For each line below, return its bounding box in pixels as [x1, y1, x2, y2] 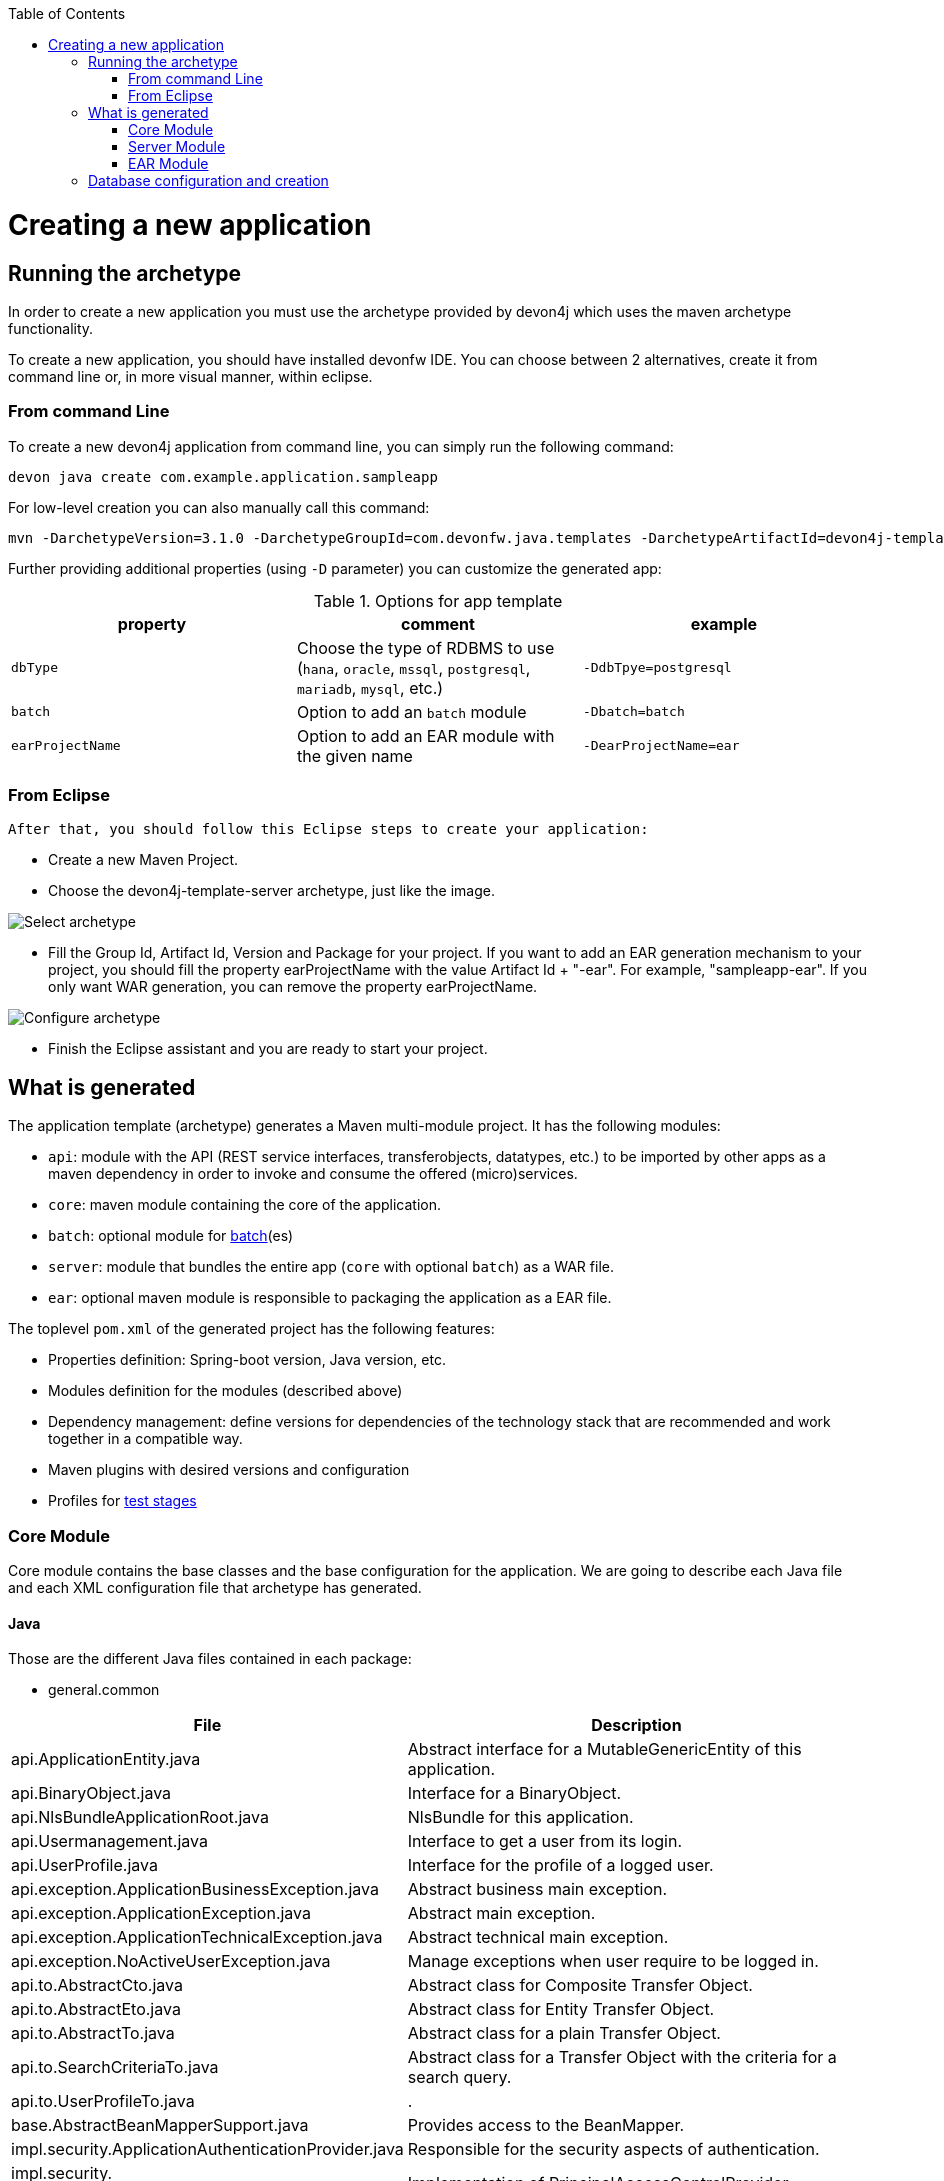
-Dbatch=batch [582, 704, 685, 720]
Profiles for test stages [48, 1492, 197, 1510]
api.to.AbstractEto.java [11, 1999, 181, 2020]
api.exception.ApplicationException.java [11, 1903, 312, 1924]
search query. [407, 2067, 512, 2088]
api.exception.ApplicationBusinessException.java [11, 1879, 379, 1900]
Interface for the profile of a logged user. [407, 1855, 714, 1876]
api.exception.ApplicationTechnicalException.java [11, 1927, 383, 1948]
